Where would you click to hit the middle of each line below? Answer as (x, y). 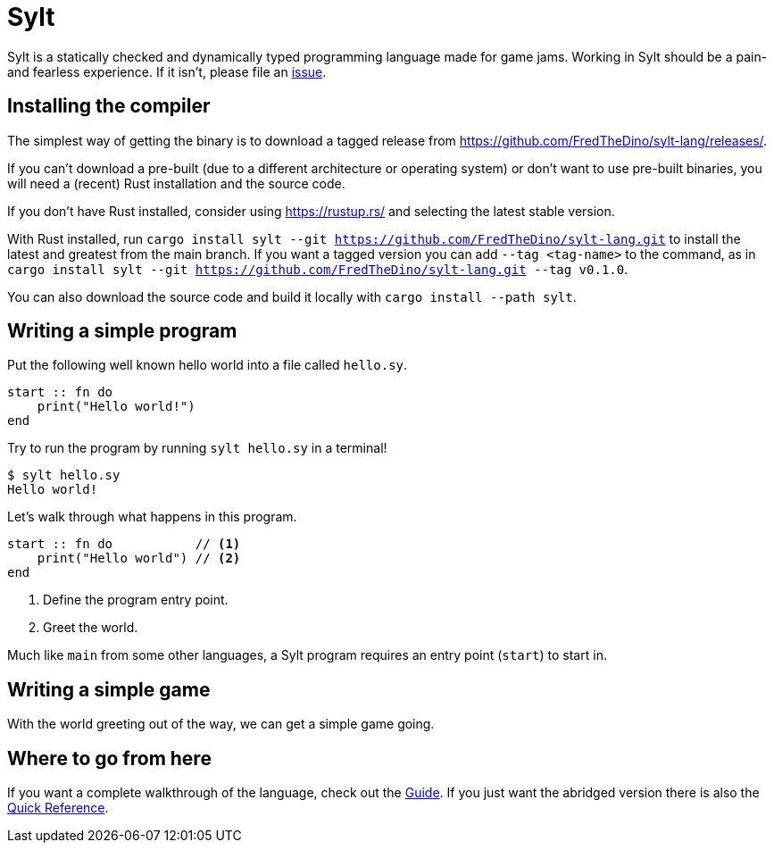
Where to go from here (109, 758)
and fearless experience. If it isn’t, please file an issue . (167, 71)
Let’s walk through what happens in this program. (152, 517)
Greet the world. (91, 628)
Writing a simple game (109, 689)
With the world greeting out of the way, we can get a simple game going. (221, 724)
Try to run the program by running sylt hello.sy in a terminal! (197, 448)
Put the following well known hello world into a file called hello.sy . (208, 365)
